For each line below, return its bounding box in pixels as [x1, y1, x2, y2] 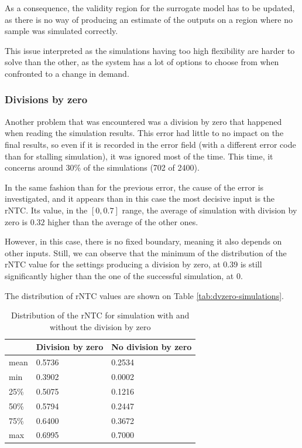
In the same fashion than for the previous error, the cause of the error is [5, 181, 264, 193]
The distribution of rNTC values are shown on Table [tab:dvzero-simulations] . [5, 289, 284, 301]
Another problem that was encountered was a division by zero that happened [5, 115, 282, 127]
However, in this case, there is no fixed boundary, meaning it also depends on [5, 235, 282, 247]
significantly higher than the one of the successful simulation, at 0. [5, 269, 243, 281]
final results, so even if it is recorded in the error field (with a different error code [5, 138, 296, 150]
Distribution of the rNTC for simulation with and [11, 309, 190, 321]
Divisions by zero [5, 92, 88, 107]
